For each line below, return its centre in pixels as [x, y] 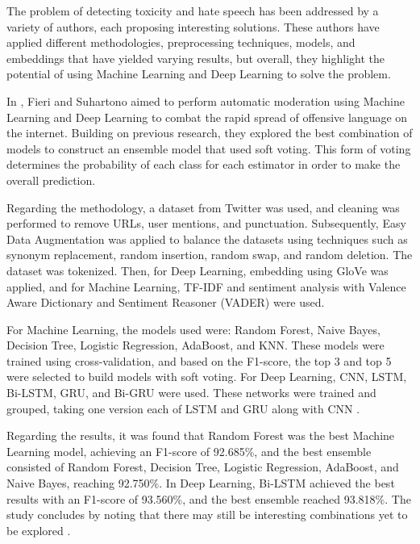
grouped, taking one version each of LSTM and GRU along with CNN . [183, 408]
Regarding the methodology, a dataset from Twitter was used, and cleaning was [203, 207]
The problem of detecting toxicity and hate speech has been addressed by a [193, 10]
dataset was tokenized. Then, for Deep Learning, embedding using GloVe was [198, 270]
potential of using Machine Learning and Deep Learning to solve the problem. [199, 74]
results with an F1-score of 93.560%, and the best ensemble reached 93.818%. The [209, 498]
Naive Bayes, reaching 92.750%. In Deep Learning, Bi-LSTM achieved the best [201, 483]
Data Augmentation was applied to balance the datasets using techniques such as [207, 239]
